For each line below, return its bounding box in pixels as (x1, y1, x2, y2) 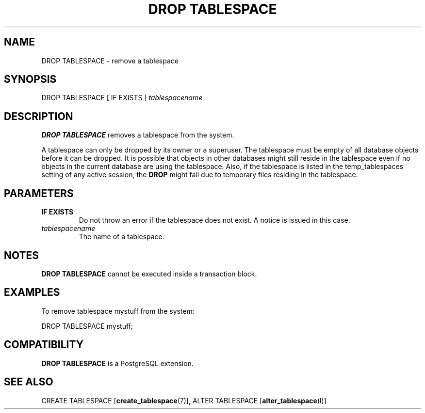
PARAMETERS (4, 187, 74, 199)
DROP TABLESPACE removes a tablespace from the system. (41, 131, 234, 139)
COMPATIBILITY (4, 338, 83, 351)
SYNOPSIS (4, 73, 57, 86)
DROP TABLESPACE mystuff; (41, 321, 133, 330)
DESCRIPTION (4, 110, 73, 122)
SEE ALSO (4, 376, 53, 388)
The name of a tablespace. (79, 232, 164, 241)
